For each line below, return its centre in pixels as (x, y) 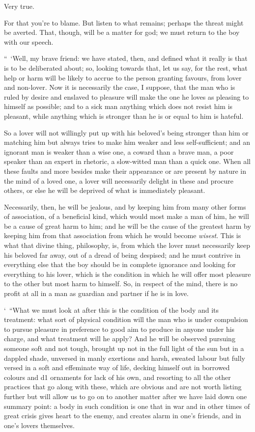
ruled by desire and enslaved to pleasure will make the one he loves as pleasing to (127, 96)
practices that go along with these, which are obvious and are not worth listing (123, 387)
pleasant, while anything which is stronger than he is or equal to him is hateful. (124, 116)
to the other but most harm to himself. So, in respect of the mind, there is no (121, 283)
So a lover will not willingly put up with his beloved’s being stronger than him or (126, 132)
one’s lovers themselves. (39, 425)
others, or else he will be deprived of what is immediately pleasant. (105, 190)
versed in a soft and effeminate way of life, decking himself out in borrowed (117, 367)
